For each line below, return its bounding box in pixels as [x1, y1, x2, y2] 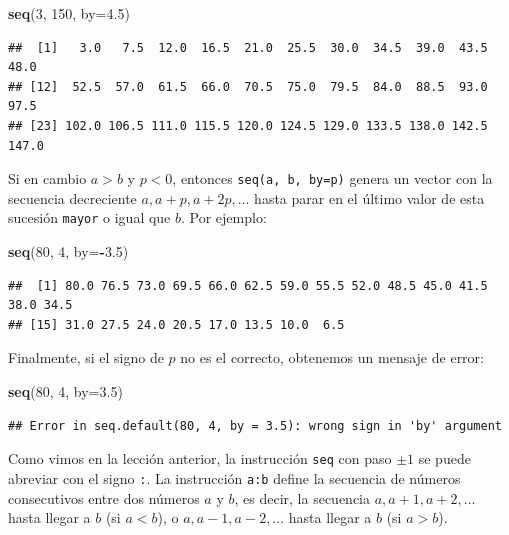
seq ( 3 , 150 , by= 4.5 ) [8, 3, 130, 23]
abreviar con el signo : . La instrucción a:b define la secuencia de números [8, 467, 461, 488]
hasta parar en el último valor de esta [254, 187, 485, 208]
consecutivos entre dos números [8, 487, 200, 508]
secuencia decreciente [8, 187, 137, 208]
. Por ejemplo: [181, 207, 267, 228]
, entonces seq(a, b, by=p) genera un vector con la [172, 168, 493, 189]
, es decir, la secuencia [234, 487, 370, 508]
